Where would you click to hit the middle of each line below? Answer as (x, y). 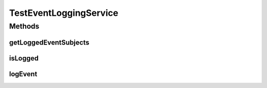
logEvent (23, 74)
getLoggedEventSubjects (49, 42)
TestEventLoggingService (64, 13)
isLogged (24, 58)
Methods (24, 26)
